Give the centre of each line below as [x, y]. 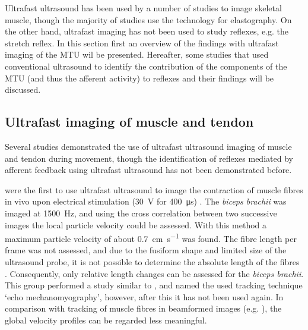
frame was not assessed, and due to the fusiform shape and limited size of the [146, 250]
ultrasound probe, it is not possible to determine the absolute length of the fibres [152, 261]
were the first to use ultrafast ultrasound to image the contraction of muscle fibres [154, 189]
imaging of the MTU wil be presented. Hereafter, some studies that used [137, 54]
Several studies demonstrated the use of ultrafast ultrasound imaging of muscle [148, 146]
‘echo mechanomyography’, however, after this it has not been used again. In [144, 296]
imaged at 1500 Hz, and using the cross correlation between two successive [141, 213]
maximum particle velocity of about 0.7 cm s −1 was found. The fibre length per [151, 238]
